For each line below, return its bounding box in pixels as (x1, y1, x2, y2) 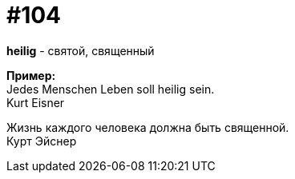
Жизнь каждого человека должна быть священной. (6, 120, 289, 134)
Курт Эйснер (6, 133, 77, 148)
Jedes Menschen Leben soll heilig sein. (6, 82, 215, 96)
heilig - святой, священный (6, 43, 155, 58)
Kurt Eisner (6, 95, 65, 109)
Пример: (6, 68, 56, 82)
